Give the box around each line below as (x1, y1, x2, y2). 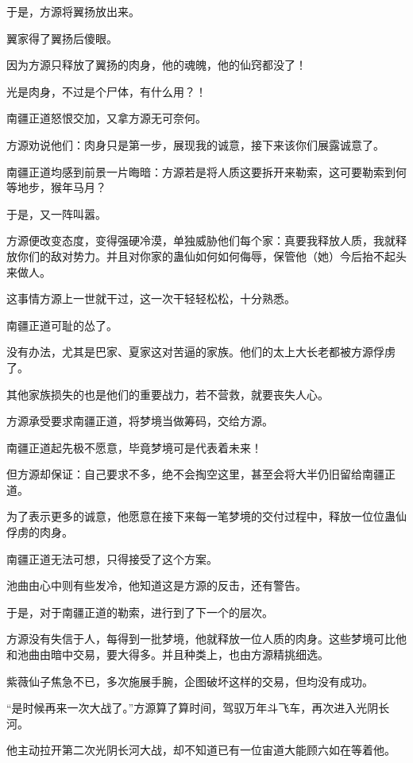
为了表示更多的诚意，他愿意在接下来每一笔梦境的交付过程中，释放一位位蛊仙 (6, 508, 407, 525)
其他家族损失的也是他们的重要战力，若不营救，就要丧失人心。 (6, 385, 329, 402)
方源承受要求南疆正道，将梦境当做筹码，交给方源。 (6, 412, 273, 429)
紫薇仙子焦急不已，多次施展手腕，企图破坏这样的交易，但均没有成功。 (6, 672, 373, 689)
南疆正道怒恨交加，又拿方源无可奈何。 (6, 110, 206, 126)
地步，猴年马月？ (17, 179, 106, 196)
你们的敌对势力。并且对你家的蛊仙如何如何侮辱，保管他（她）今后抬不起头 (17, 247, 407, 264)
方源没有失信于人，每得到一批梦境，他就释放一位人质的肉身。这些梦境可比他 (6, 630, 407, 647)
